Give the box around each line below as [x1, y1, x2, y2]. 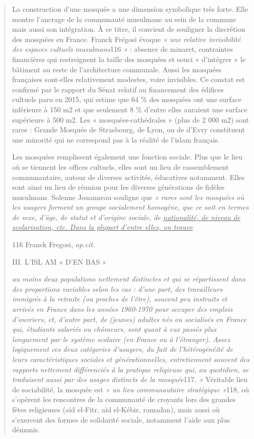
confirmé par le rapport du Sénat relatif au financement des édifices [12, 84, 224, 94]
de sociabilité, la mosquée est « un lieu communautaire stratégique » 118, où [12, 384, 249, 394]
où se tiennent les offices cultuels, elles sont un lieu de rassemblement [12, 161, 229, 172]
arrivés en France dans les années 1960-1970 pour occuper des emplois [12, 304, 233, 314]
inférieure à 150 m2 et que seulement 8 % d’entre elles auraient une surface [12, 104, 248, 114]
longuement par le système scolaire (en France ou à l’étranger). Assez [12, 333, 230, 344]
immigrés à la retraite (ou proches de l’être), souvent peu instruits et [12, 293, 227, 304]
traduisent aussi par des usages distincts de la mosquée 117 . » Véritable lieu [12, 374, 248, 385]
